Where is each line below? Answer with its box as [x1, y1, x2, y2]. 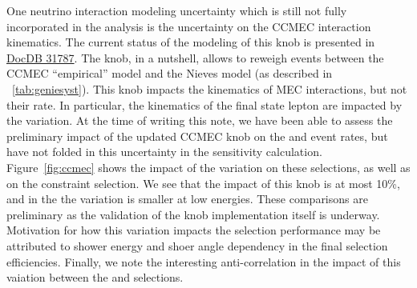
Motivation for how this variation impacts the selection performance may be [6, 222, 381, 238]
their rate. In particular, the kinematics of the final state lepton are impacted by [6, 96, 403, 113]
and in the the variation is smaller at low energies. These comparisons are [6, 190, 368, 207]
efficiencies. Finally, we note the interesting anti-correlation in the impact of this [6, 253, 401, 270]
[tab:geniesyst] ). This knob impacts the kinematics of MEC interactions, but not [12, 80, 407, 97]
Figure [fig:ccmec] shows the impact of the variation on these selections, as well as [6, 158, 411, 175]
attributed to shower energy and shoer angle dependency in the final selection [6, 237, 388, 254]
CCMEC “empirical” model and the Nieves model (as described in [6, 65, 333, 82]
